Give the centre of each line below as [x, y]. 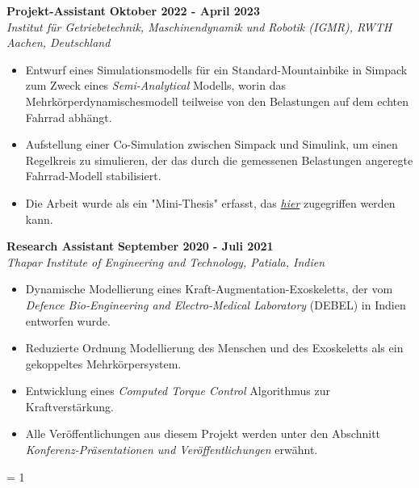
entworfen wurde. [68, 320]
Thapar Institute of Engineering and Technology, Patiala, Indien [166, 261]
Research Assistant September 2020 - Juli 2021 [140, 246]
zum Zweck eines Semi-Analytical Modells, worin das [155, 85]
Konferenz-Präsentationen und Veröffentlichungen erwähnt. [172, 450]
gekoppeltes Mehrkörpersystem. [103, 363]
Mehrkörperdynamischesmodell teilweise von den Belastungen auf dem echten [217, 101]
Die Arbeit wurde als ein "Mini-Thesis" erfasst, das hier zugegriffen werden [210, 202]
